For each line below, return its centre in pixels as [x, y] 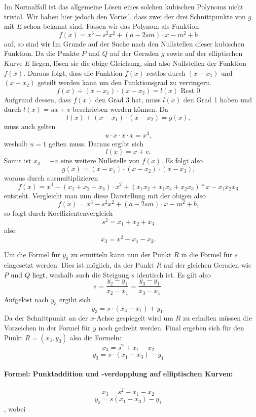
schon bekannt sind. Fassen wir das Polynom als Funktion [111, 26]
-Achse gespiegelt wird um [133, 318]
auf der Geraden [134, 53]
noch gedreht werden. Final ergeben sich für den [171, 327]
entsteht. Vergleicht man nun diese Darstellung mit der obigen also [105, 195]
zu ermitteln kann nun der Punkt [121, 255]
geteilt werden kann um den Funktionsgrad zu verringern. [125, 82]
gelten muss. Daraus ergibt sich [96, 143]
